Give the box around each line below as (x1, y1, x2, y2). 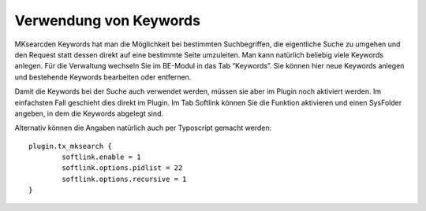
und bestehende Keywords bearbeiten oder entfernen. (14, 72, 192, 82)
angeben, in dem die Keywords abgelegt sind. (14, 109, 164, 118)
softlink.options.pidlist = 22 (62, 164, 183, 172)
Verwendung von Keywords (14, 12, 201, 29)
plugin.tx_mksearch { (28, 142, 112, 150)
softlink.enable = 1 (62, 153, 141, 161)
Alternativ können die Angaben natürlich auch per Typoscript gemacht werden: (14, 123, 272, 133)
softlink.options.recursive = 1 (62, 174, 187, 183)
